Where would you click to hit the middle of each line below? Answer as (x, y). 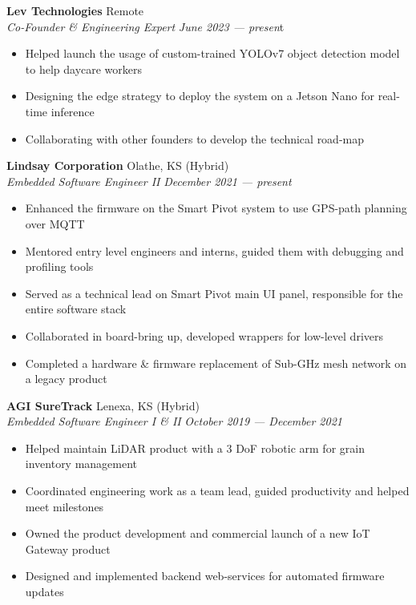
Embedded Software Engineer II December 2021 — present (149, 181)
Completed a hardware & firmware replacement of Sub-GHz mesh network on (216, 363)
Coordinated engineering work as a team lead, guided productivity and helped (217, 491)
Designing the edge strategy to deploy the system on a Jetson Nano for (200, 96)
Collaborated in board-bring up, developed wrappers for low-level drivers (204, 335)
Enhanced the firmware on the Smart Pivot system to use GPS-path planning (216, 208)
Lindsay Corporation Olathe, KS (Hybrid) (118, 165)
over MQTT (55, 223)
